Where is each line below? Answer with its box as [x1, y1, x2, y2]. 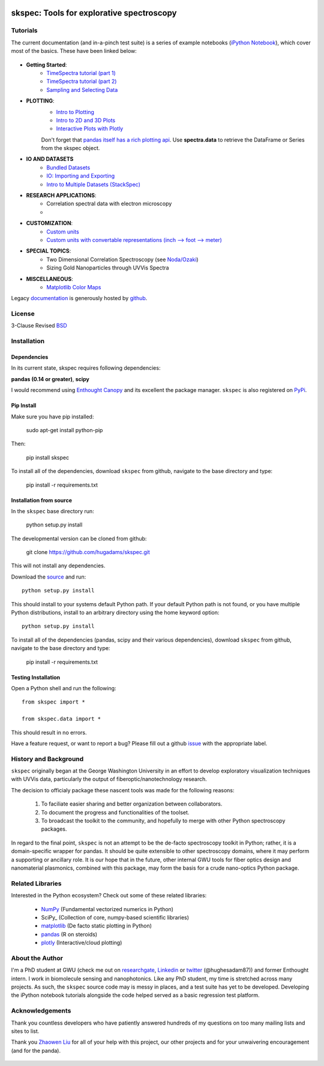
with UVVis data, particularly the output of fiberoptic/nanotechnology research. [11, 775, 207, 783]
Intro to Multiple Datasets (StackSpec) [46, 181, 141, 188]
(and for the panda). [11, 1047, 61, 1054]
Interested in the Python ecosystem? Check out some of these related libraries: [11, 892, 207, 899]
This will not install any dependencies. [11, 562, 106, 570]
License [11, 310, 35, 318]
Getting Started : [26, 61, 67, 68]
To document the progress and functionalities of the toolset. [41, 809, 190, 816]
